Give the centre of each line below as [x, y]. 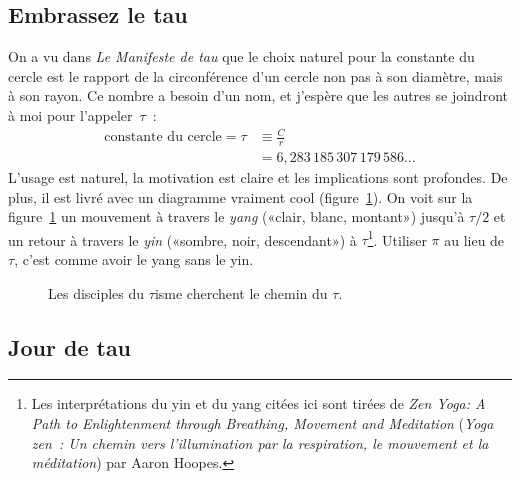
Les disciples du [96, 292]
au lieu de [474, 239]
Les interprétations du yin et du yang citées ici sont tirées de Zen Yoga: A [258, 403]
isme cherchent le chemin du [241, 292]
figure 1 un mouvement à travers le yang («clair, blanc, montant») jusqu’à [236, 216]
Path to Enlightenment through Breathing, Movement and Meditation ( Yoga [262, 423]
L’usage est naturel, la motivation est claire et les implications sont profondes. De [258, 176]
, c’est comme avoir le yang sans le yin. [134, 259]
